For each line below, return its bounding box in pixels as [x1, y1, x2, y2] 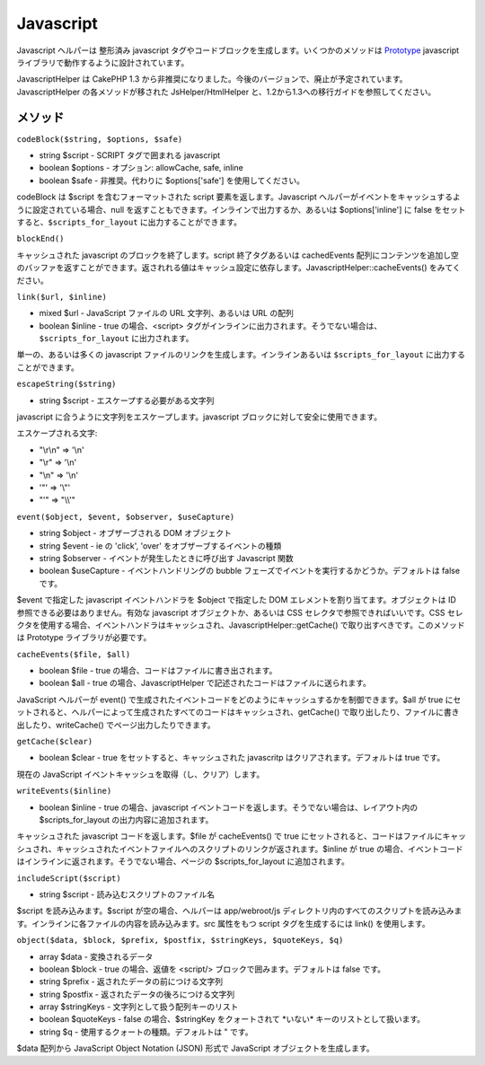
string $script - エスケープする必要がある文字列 [39, 395, 215, 406]
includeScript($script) [16, 873, 121, 884]
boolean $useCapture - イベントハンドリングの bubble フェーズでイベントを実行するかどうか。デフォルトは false [39, 566, 461, 577]
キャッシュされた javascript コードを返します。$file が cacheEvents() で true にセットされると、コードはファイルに [16, 831, 443, 841]
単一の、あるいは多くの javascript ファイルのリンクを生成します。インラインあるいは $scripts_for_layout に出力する [16, 349, 466, 360]
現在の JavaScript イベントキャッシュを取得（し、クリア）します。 [16, 769, 265, 779]
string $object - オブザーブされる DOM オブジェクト [39, 528, 233, 539]
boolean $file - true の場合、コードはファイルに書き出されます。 [39, 665, 278, 676]
